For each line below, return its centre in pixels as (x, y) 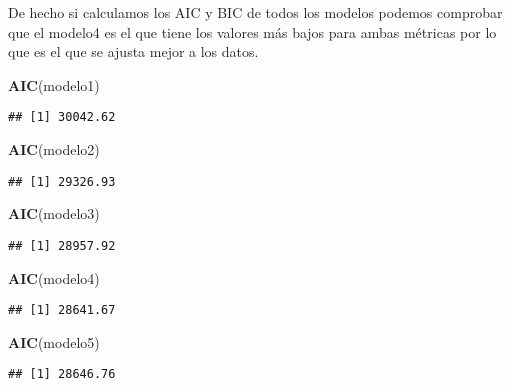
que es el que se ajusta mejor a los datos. (133, 51)
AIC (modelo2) (54, 149)
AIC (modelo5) (54, 341)
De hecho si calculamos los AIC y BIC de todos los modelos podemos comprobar (255, 12)
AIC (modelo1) (54, 84)
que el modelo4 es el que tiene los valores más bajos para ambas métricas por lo (252, 31)
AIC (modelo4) (54, 277)
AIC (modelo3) (54, 213)
